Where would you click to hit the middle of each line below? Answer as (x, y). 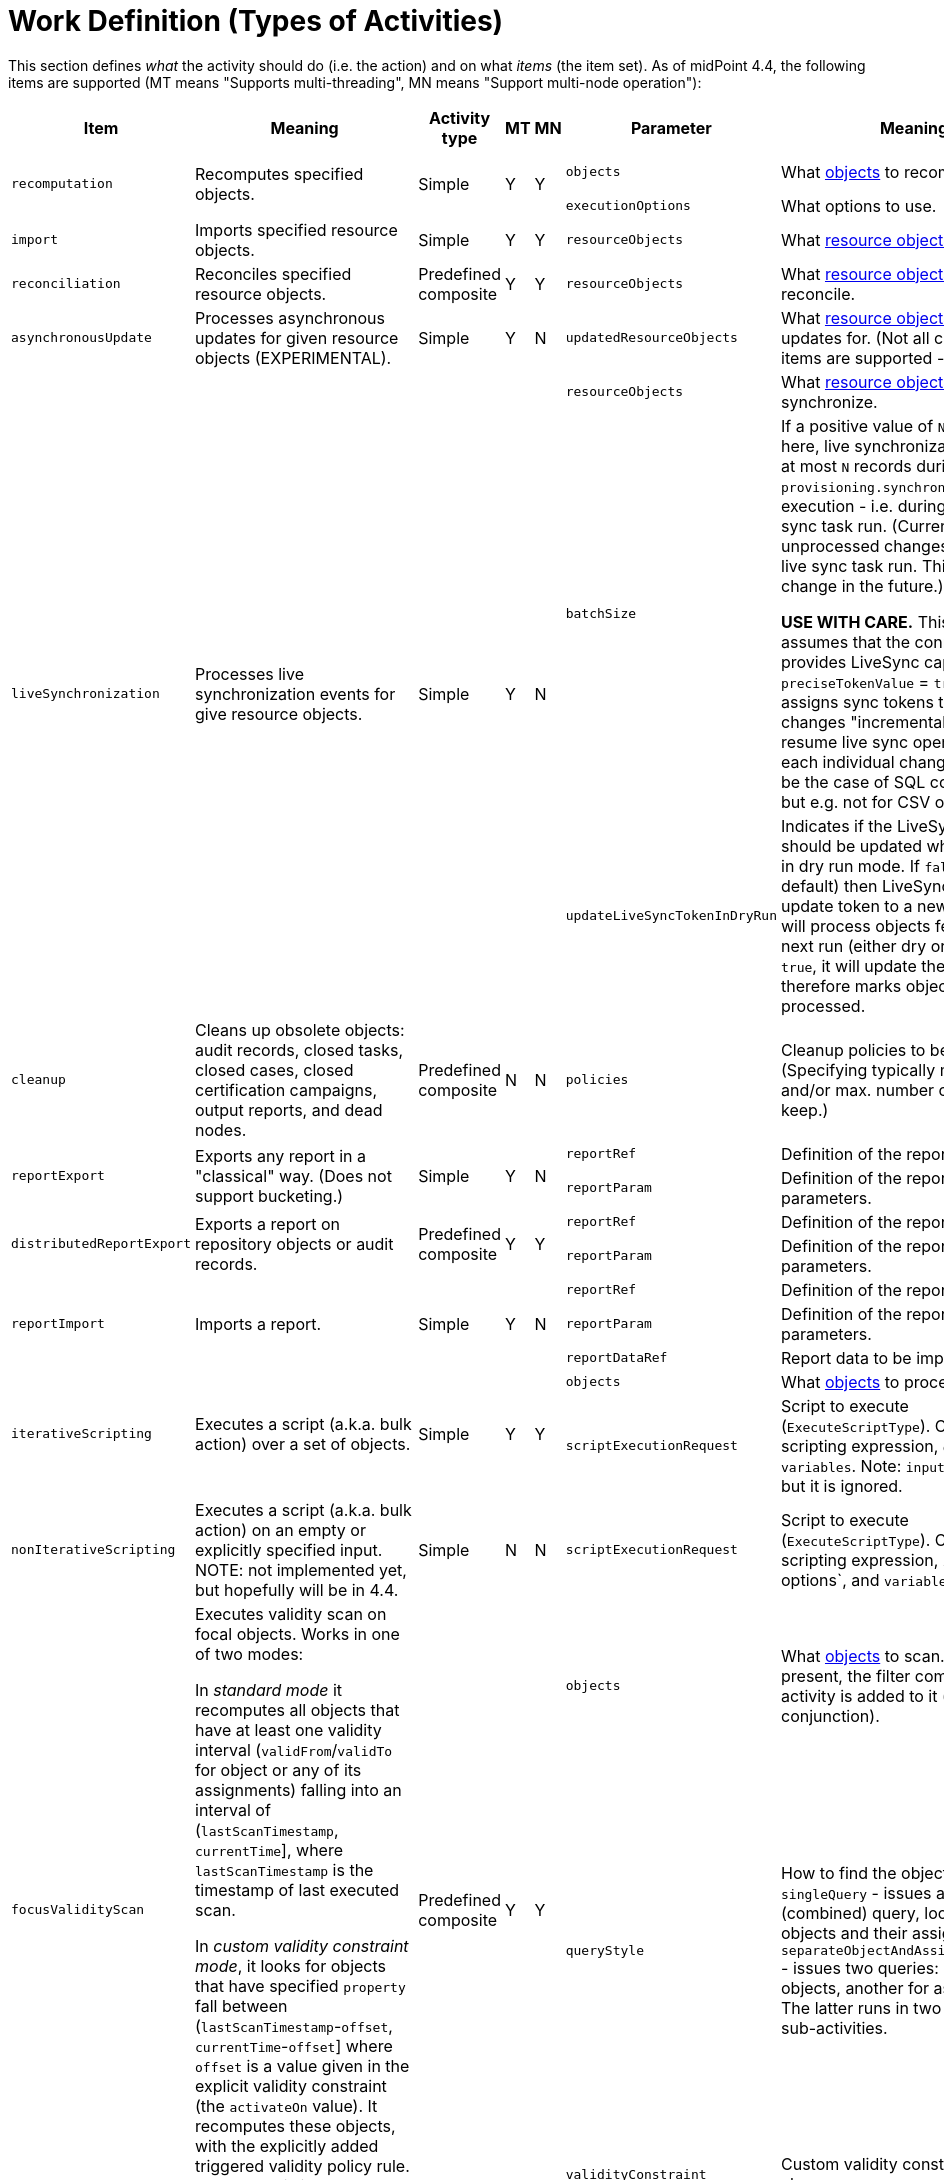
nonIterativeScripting (93, 1550)
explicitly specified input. (289, 1549)
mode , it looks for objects (290, 1965)
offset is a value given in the (302, 2065)
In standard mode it (269, 1689)
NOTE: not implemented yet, (301, 1569)
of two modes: (249, 1653)
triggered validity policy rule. (302, 2165)
